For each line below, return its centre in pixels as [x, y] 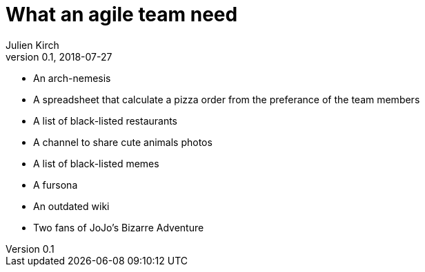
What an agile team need [122, 14]
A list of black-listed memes [96, 163]
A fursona [56, 185]
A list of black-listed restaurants [106, 121]
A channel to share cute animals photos [123, 142]
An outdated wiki [71, 206]
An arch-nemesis [72, 78]
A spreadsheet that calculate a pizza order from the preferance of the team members [227, 99]
